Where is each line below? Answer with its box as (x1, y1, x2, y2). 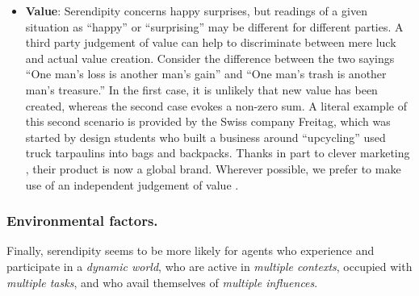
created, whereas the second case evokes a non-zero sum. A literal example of (25, 97, 407, 114)
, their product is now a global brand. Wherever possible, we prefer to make (25, 160, 401, 177)
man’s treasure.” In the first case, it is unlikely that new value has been (25, 81, 378, 98)
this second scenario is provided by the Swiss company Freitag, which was (25, 113, 391, 130)
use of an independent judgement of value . (25, 176, 239, 193)
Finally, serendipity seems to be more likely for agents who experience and (6, 242, 375, 259)
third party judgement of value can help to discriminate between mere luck (25, 34, 396, 51)
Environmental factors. (6, 211, 158, 231)
